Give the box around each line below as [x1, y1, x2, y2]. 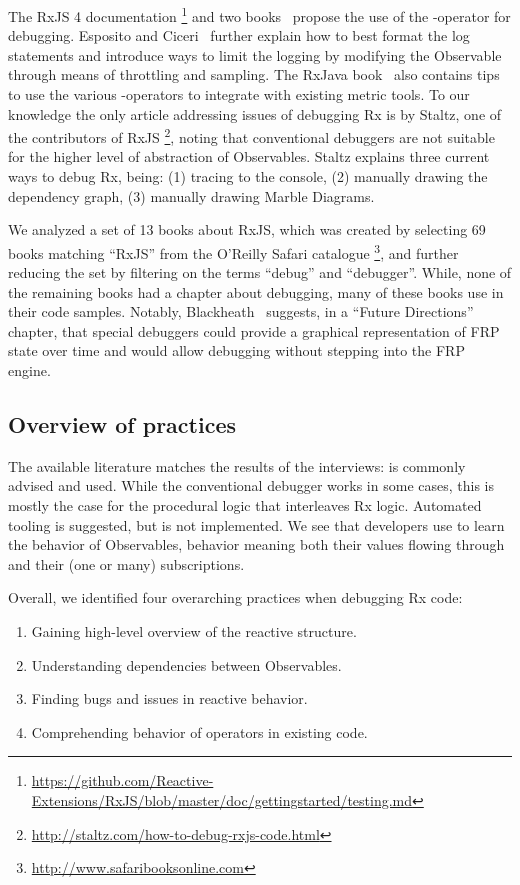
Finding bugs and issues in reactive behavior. [31, 688, 308, 709]
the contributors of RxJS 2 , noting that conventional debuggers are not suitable [8, 124, 495, 147]
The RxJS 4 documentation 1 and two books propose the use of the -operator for [8, 3, 511, 26]
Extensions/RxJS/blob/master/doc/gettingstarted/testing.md [31, 789, 413, 810]
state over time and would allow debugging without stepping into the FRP [8, 340, 465, 361]
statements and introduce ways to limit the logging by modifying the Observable [8, 44, 502, 65]
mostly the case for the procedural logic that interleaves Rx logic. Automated [8, 495, 482, 516]
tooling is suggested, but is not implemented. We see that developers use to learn [8, 514, 505, 535]
